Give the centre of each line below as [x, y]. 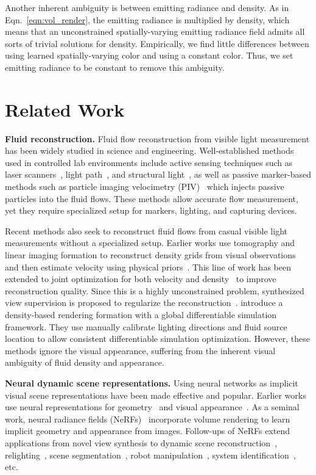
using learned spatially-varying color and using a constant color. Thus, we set [149, 55]
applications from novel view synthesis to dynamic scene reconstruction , [141, 442]
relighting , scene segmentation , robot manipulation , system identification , [150, 455]
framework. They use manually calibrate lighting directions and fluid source [146, 326]
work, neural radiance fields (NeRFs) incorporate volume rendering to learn [148, 419]
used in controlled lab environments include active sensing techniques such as [149, 162]
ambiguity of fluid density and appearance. [85, 362]
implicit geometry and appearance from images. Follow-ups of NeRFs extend [147, 431]
